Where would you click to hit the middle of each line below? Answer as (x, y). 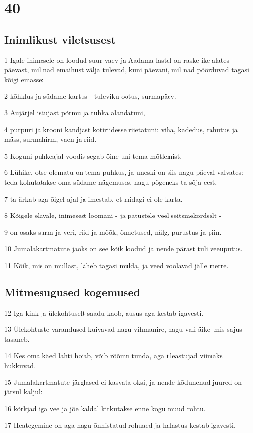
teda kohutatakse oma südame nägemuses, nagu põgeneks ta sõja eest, (111, 182)
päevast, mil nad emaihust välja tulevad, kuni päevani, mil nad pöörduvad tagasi (127, 70)
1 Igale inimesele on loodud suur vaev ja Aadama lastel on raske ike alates (117, 60)
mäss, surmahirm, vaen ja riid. (51, 139)
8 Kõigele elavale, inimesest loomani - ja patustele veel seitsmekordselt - (113, 215)
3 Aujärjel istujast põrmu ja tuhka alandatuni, (75, 112)
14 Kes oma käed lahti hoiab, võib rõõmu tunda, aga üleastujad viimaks (114, 355)
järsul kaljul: (23, 392)
